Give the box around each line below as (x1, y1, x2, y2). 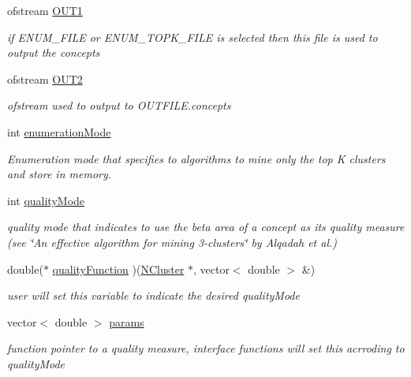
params (109, 313, 144, 330)
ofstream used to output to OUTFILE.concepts (7, 97, 231, 114)
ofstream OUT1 (7, 2, 83, 18)
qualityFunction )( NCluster (52, 260, 185, 277)
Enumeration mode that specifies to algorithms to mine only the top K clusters (7, 150, 386, 166)
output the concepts (7, 44, 100, 61)
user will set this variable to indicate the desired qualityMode (7, 287, 300, 304)
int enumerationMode (7, 123, 111, 140)
